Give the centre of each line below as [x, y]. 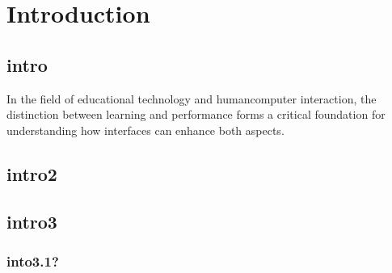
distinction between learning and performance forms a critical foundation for [196, 114]
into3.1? [33, 260]
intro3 [32, 221]
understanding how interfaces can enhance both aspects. [145, 130]
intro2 [32, 173]
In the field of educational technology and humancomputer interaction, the [192, 98]
